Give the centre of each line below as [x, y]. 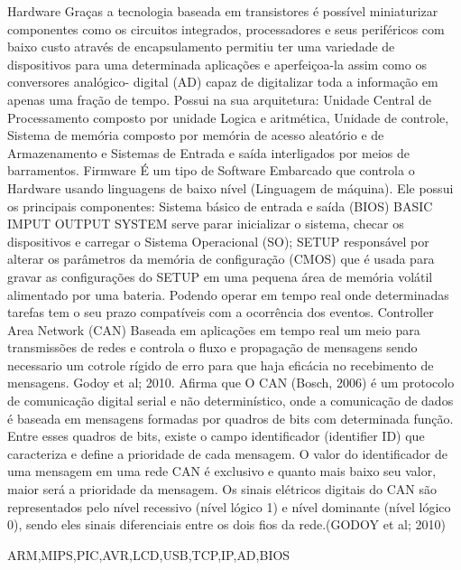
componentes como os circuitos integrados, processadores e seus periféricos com [226, 28]
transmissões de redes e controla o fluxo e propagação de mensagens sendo [212, 347]
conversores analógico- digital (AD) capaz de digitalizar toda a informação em [223, 82]
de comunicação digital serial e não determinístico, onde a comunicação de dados [230, 401]
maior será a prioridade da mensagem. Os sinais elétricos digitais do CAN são [222, 489]
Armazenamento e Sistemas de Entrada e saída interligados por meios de [208, 152]
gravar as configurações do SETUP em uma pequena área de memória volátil [220, 276]
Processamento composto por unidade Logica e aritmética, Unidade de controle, [228, 117]
